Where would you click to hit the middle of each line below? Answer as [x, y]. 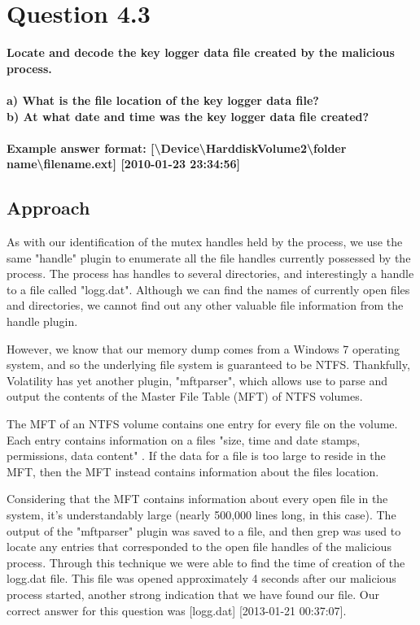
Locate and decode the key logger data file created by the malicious [201, 52]
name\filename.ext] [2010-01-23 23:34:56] [124, 164]
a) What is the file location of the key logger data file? [163, 100]
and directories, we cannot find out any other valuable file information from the [205, 305]
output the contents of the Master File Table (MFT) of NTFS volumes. [185, 396]
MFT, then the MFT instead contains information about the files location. [193, 471]
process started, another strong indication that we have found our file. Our [193, 594]
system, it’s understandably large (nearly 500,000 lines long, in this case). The [201, 514]
